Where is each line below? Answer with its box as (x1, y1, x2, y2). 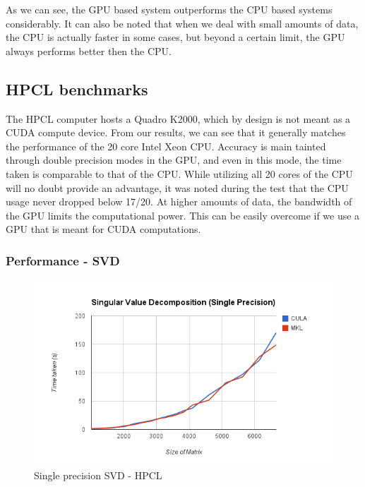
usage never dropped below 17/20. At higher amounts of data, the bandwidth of (6, 194, 352, 209)
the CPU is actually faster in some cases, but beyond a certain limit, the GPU (6, 30, 345, 44)
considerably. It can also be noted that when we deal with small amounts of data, (6, 16, 359, 30)
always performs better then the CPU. (6, 43, 172, 58)
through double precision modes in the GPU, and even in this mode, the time (6, 152, 342, 167)
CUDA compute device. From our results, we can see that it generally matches (6, 125, 346, 140)
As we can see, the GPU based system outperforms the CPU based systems (6, 2, 333, 16)
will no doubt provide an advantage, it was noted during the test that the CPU (6, 180, 349, 195)
